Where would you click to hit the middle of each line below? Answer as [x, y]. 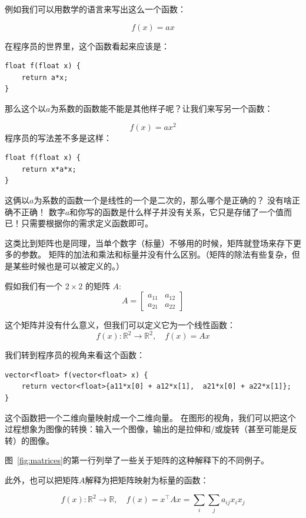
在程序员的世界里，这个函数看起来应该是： [87, 46]
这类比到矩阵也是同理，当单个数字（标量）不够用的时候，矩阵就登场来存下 [149, 243]
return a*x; [45, 77]
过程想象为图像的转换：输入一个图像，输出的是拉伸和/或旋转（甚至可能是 [147, 429]
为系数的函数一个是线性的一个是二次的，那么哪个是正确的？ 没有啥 [163, 200]
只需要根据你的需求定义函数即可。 [87, 223]
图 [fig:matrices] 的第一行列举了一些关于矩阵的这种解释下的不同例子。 [137, 460]
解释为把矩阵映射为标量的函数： [147, 480]
